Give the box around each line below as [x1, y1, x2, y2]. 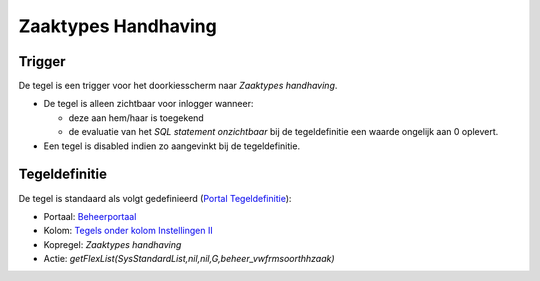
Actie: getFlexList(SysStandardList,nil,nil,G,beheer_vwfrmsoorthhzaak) [43, 253, 335, 265]
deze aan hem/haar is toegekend [68, 111, 204, 124]
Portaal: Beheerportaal [43, 210, 137, 222]
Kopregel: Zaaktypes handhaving [43, 238, 182, 250]
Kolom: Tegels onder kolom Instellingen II [43, 225, 214, 237]
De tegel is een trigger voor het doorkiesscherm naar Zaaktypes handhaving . [18, 80, 338, 92]
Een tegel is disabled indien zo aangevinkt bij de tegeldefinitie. [43, 140, 300, 152]
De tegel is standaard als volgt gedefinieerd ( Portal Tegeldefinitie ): [18, 192, 292, 204]
